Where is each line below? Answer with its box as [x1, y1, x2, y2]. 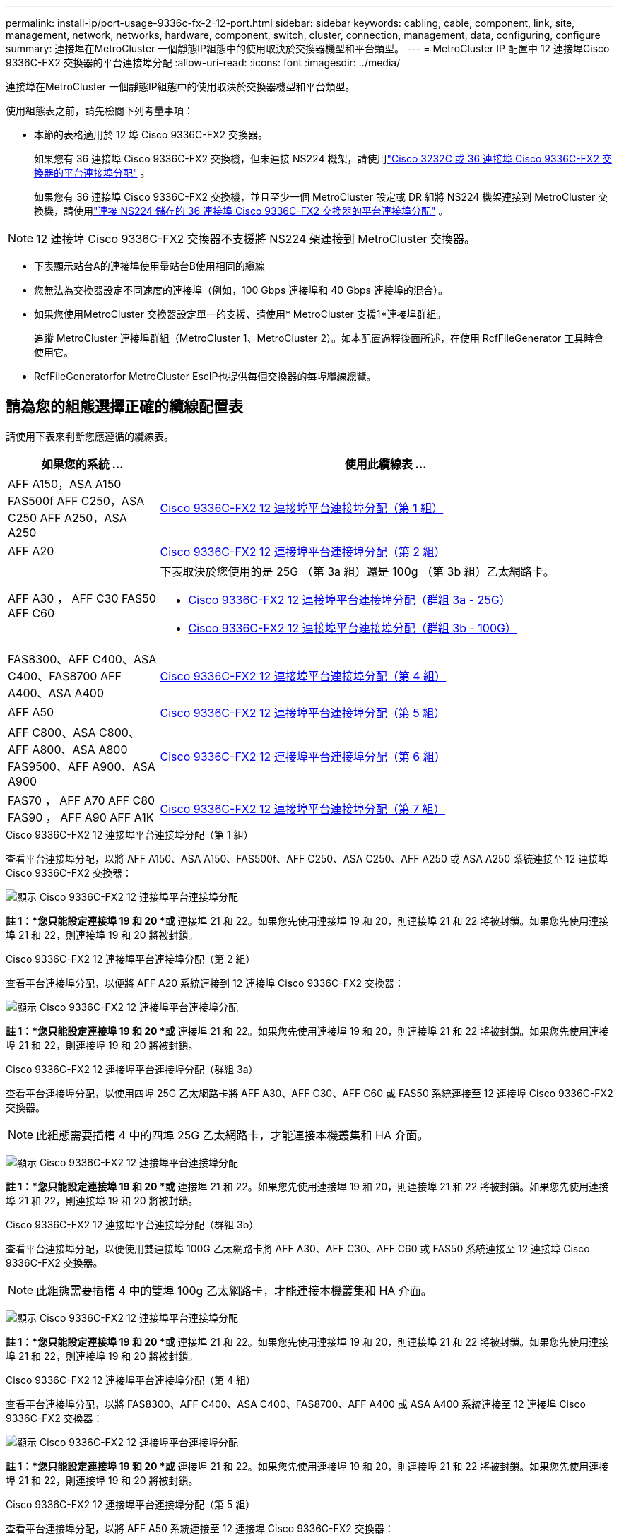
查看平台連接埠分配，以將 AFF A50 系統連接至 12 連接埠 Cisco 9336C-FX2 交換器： [6, 1522, 394, 1534]
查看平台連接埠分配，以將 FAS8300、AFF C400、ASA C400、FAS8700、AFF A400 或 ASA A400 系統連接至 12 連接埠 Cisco [6, 1397, 586, 1410]
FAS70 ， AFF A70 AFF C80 [8, 793, 155, 807]
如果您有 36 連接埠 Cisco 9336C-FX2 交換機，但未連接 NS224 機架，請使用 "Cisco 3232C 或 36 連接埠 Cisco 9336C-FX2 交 [34, 153, 612, 165]
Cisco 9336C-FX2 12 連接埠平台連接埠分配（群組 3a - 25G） [188, 592, 511, 607]
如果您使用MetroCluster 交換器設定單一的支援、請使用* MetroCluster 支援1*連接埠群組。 [34, 308, 447, 320]
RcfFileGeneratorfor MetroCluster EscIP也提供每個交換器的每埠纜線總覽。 [34, 370, 377, 382]
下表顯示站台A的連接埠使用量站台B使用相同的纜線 [34, 260, 265, 272]
